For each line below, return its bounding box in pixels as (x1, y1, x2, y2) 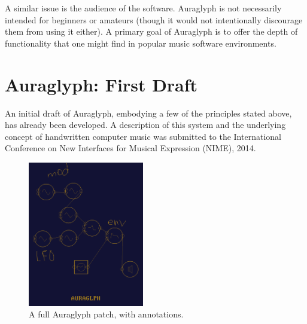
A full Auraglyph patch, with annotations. (29, 308, 184, 320)
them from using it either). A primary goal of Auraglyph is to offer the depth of (5, 25, 298, 38)
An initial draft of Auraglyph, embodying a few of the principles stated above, (5, 106, 292, 119)
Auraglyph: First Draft (5, 72, 198, 96)
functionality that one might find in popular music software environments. (5, 36, 276, 49)
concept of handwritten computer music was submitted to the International (5, 130, 281, 142)
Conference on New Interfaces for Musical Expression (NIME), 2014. (5, 142, 256, 154)
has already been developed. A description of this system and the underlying (5, 118, 286, 131)
